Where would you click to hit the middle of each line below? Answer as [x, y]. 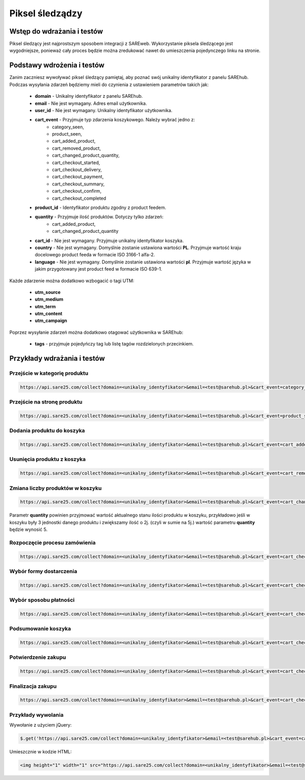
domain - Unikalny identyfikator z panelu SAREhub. [89, 96]
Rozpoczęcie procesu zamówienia [53, 543]
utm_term [45, 306]
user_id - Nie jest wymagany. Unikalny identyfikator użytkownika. [104, 110]
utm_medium [49, 299]
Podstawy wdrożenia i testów [57, 65]
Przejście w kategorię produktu [49, 373]
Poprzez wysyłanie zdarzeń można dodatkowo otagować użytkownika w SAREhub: [96, 332]
